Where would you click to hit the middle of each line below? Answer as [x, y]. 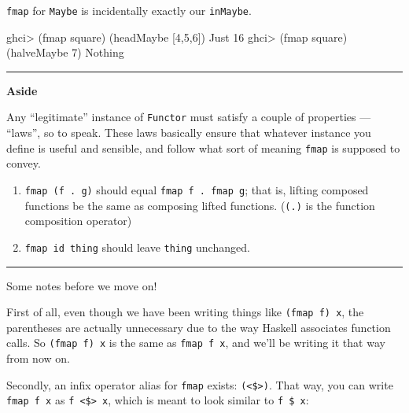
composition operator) [78, 221]
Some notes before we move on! [82, 285]
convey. [24, 163]
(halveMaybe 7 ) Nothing [65, 52]
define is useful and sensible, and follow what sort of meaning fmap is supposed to [203, 147]
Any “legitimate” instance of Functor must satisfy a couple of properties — [189, 117]
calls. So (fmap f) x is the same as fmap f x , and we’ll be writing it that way [196, 343]
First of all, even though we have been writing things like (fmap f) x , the [185, 312]
